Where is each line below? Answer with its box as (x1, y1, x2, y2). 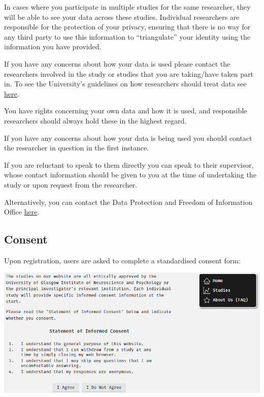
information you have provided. (4, 41, 102, 52)
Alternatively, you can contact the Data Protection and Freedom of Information (4, 196, 253, 207)
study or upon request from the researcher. (4, 179, 138, 190)
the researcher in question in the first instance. (4, 142, 149, 153)
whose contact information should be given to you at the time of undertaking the (4, 169, 256, 180)
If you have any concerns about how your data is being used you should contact (4, 132, 252, 143)
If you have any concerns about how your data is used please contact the (4, 58, 230, 69)
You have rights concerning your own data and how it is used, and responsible (4, 105, 247, 116)
